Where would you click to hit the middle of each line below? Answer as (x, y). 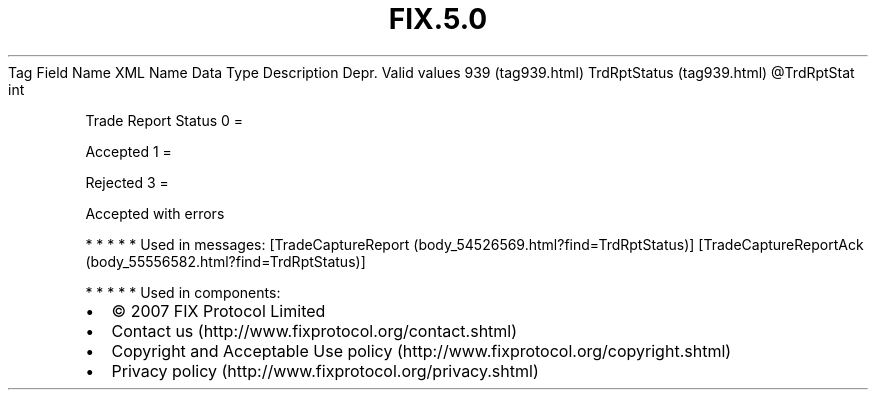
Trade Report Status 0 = (164, 120)
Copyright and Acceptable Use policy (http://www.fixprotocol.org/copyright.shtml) (421, 350)
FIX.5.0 (438, 19)
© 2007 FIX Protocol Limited (218, 310)
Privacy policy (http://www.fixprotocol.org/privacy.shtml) (325, 370)
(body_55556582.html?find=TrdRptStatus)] (225, 261)
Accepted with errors (155, 213)
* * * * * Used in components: (183, 292)
